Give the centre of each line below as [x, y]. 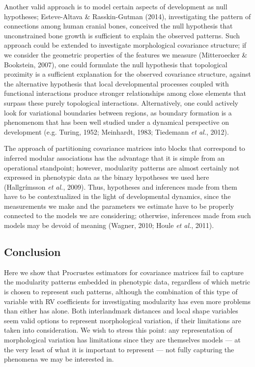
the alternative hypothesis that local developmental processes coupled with [116, 83]
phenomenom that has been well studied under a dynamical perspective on [117, 122]
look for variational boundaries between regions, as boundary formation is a [118, 112]
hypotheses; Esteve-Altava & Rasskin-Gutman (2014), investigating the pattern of [127, 16]
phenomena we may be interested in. [59, 359]
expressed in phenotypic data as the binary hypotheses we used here [107, 177]
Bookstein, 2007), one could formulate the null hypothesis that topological [116, 64]
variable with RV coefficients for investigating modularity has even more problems [127, 301]
